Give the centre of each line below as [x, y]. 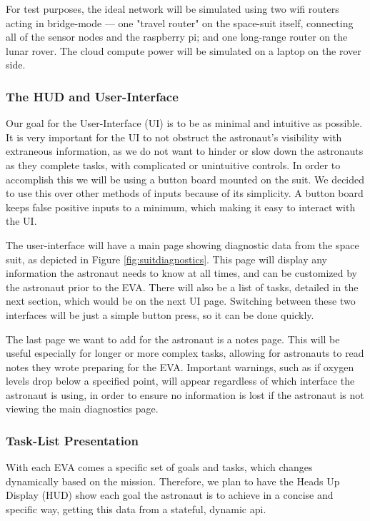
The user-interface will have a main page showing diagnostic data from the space [182, 244]
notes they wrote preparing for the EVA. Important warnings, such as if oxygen [180, 366]
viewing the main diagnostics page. [82, 409]
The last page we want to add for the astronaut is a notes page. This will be [173, 339]
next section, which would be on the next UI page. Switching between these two [181, 301]
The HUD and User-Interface [92, 96]
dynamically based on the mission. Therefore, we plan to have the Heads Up [173, 481]
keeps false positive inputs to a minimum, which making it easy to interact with [181, 207]
